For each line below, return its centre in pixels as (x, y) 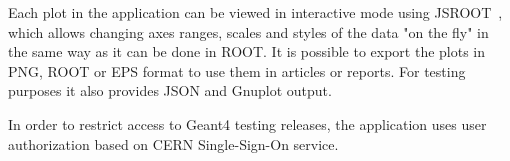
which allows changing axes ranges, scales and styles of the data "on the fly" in (248, 31)
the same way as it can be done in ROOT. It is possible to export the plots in (247, 51)
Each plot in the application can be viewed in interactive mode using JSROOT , (255, 12)
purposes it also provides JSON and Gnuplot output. (170, 90)
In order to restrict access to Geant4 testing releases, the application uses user (247, 123)
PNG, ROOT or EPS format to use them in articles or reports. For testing (237, 70)
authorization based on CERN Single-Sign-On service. (173, 143)
